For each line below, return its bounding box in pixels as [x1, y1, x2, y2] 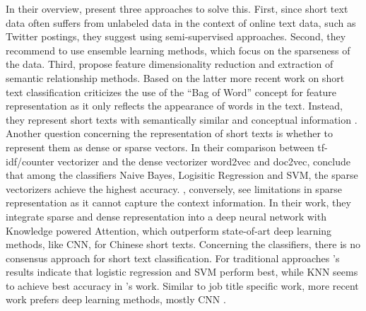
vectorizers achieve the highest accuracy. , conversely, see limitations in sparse [6, 181, 342, 196]
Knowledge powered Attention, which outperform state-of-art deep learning [6, 223, 332, 237]
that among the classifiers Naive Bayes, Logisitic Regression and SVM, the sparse [6, 168, 358, 182]
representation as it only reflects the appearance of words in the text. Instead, [6, 98, 343, 113]
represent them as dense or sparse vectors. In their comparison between [6, 139, 314, 154]
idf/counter [6, 153, 54, 168]
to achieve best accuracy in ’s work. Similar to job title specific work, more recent [6, 278, 359, 293]
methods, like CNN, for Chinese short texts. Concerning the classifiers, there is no [6, 237, 361, 252]
